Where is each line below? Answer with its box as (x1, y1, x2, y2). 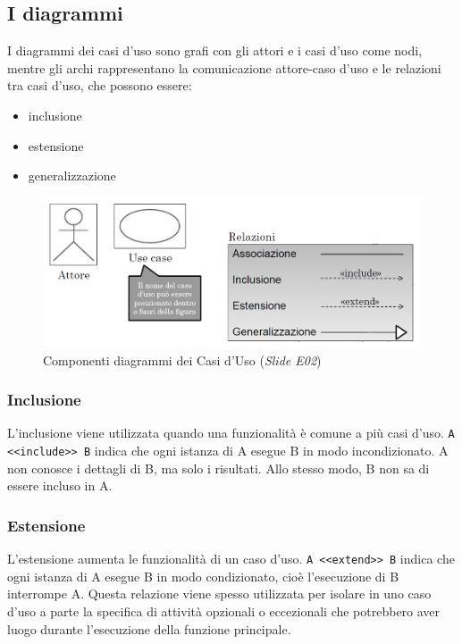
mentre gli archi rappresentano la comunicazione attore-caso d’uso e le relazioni (7, 58, 441, 77)
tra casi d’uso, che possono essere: (7, 76, 192, 95)
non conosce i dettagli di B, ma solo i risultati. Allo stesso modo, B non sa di (7, 458, 430, 477)
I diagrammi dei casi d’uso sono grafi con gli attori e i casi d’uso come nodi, (7, 41, 423, 60)
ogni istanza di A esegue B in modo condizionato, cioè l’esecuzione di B (7, 566, 399, 585)
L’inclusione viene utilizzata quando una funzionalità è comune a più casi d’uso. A (7, 423, 455, 442)
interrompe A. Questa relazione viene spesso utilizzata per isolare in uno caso (7, 584, 432, 603)
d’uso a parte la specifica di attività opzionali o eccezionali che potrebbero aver (7, 601, 441, 620)
